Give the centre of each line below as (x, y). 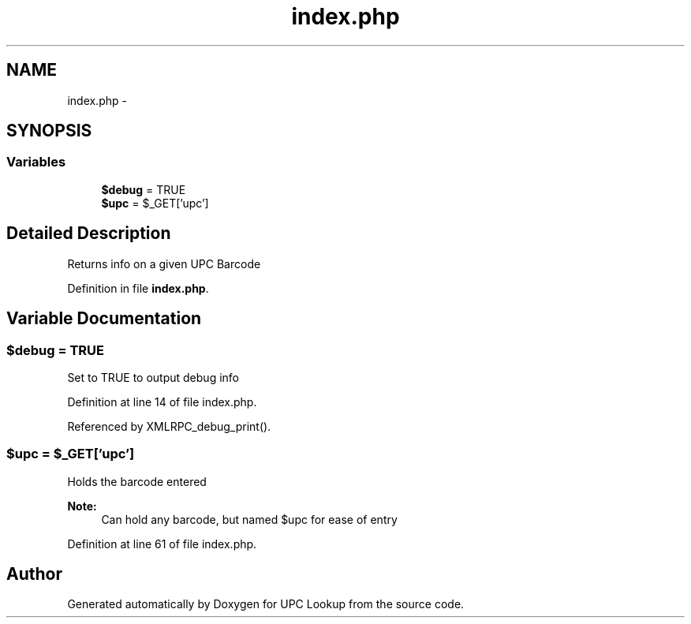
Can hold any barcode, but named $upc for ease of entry (249, 519)
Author (34, 574)
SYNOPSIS (49, 131)
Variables (36, 162)
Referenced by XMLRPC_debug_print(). (169, 426)
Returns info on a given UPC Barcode (164, 263)
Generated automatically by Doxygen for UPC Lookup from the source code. (266, 604)
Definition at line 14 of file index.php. (162, 402)
